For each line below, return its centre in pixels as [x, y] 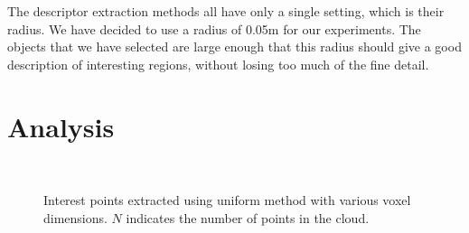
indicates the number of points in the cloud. [248, 217]
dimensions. [75, 217]
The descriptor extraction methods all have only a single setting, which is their [226, 11]
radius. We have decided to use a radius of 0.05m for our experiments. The [214, 28]
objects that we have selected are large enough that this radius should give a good [234, 47]
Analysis [61, 126]
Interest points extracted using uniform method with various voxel [227, 200]
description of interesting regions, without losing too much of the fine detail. [218, 64]
